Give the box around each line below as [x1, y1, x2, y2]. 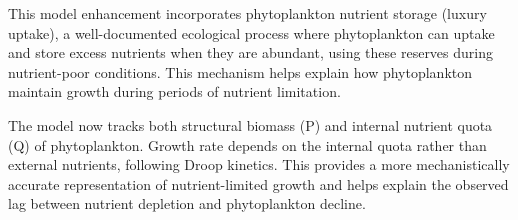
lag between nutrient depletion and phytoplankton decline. [8, 193, 366, 214]
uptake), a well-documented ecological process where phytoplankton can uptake [8, 22, 495, 43]
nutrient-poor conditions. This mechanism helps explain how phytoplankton [8, 61, 473, 82]
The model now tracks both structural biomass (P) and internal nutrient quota [8, 114, 493, 135]
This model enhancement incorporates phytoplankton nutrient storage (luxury [8, 3, 487, 23]
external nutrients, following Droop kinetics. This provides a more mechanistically [8, 154, 510, 175]
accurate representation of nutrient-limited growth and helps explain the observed [8, 173, 509, 194]
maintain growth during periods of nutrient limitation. [8, 81, 341, 102]
